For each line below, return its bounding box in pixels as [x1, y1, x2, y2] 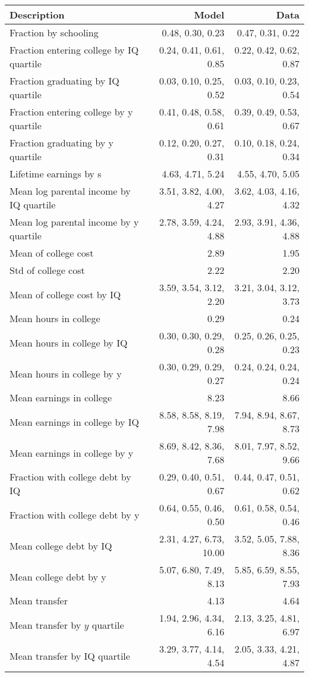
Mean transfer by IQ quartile [10, 648, 130, 663]
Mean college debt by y [10, 569, 106, 584]
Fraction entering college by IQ [10, 43, 139, 57]
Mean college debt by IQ [10, 538, 112, 553]
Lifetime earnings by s [10, 167, 102, 180]
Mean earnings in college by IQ [10, 414, 139, 429]
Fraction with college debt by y [10, 507, 140, 522]
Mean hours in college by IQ [10, 335, 128, 350]
